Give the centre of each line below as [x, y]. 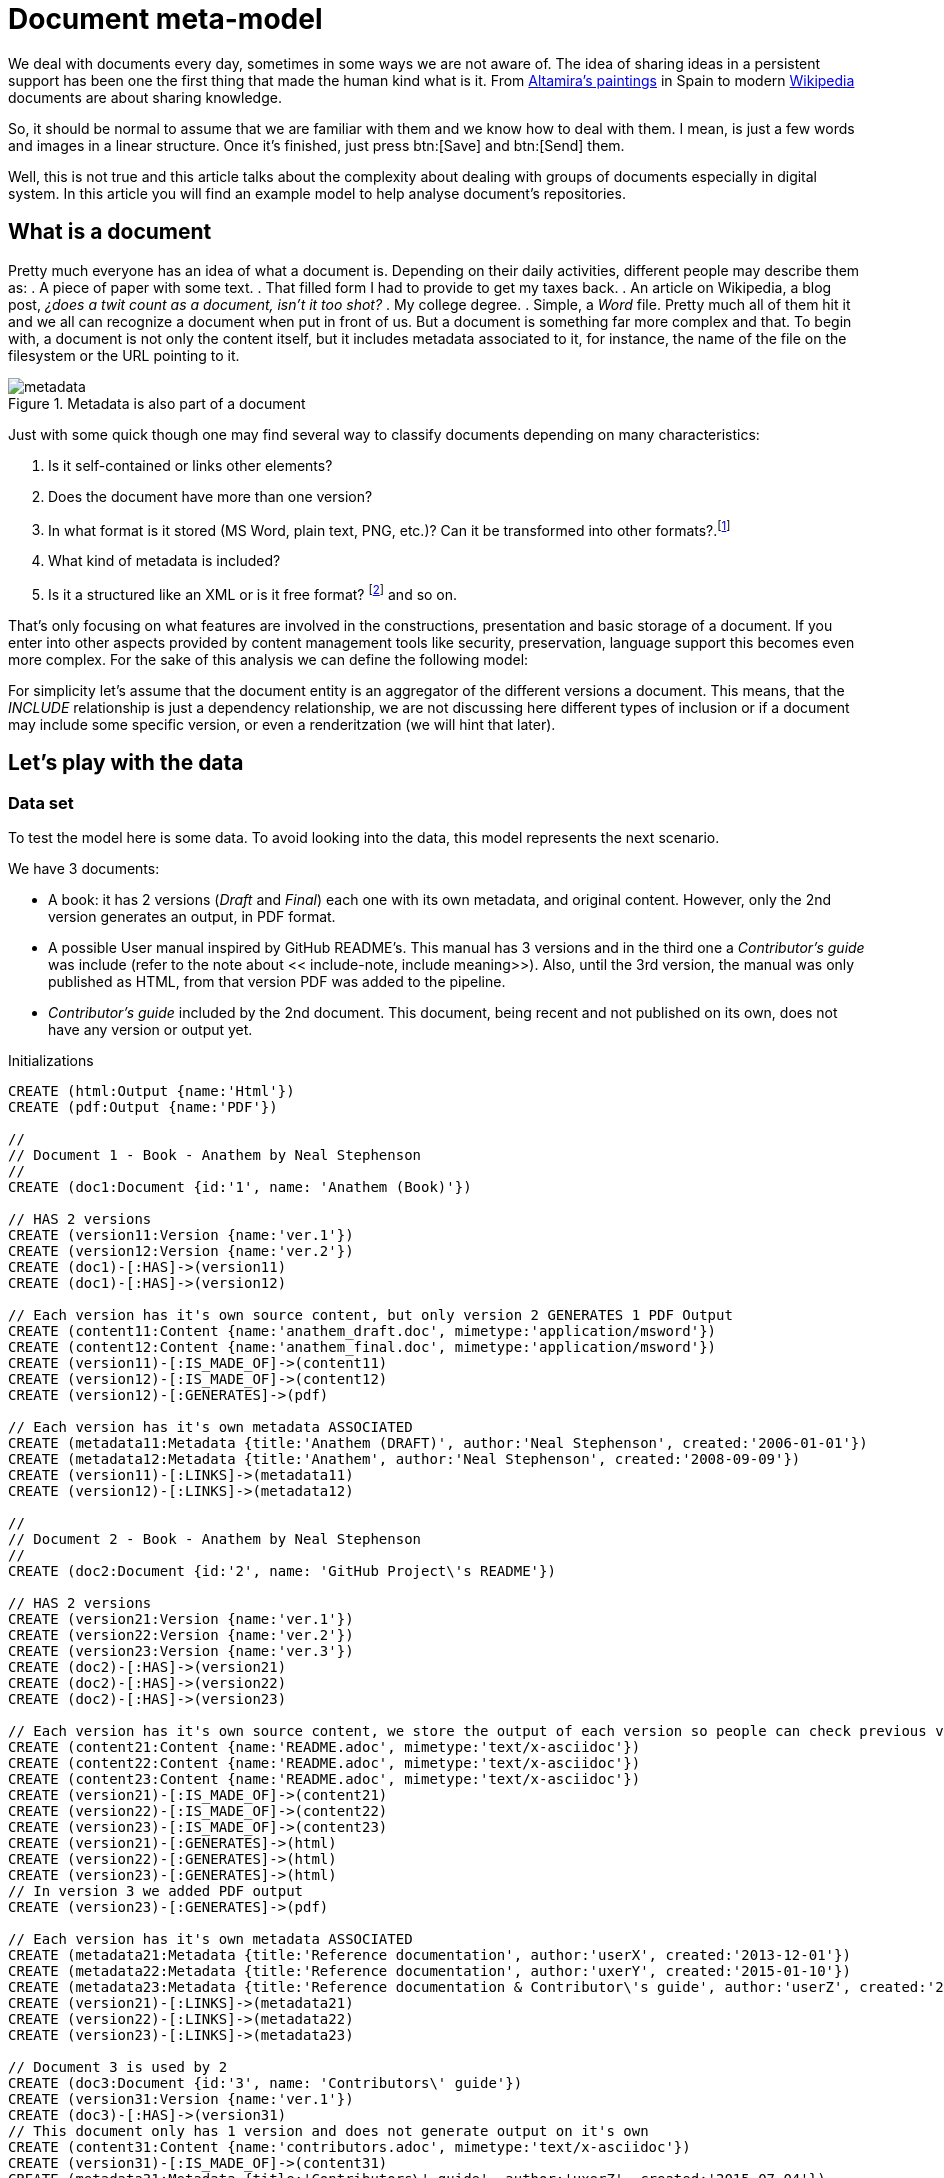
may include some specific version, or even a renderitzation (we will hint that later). [282, 724]
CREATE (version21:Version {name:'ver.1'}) [181, 1619]
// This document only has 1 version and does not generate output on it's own [328, 2131]
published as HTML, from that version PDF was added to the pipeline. [277, 982]
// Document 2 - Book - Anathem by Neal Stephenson [215, 1539]
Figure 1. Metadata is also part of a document [157, 403]
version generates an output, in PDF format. [192, 917]
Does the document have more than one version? [210, 496]
